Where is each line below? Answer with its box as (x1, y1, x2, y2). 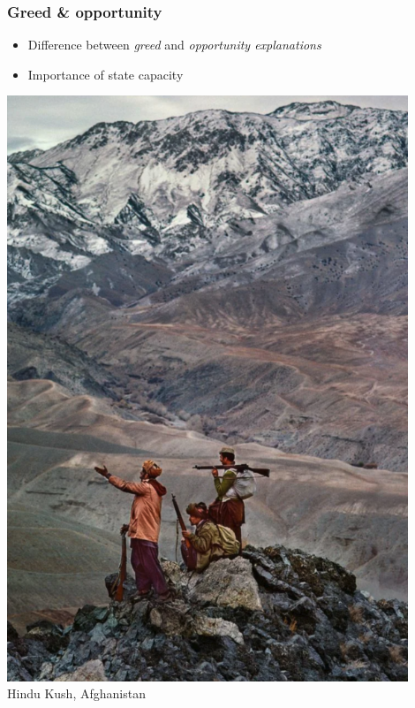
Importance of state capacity (27, 65, 184, 83)
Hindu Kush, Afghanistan (7, 684, 146, 703)
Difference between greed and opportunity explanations (27, 35, 321, 54)
